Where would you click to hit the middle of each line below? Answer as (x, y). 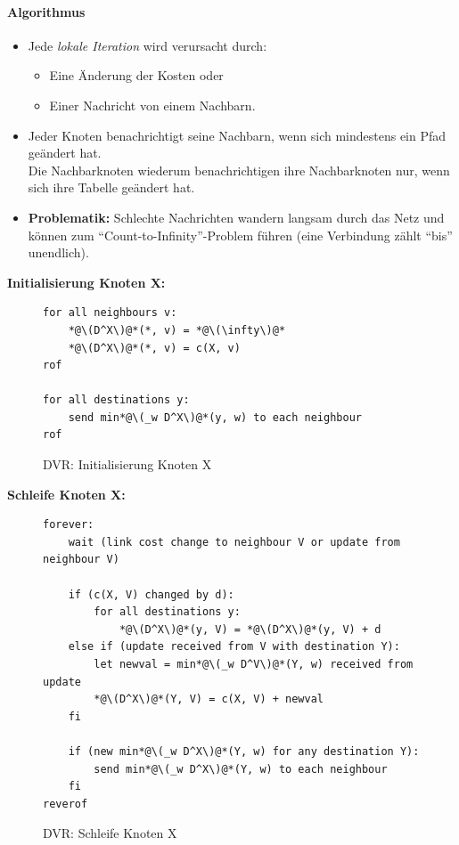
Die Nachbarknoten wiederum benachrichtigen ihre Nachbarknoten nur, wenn (239, 170)
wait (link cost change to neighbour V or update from (234, 542)
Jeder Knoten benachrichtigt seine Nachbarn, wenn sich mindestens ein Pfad (237, 135)
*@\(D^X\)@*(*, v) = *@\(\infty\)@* (177, 330)
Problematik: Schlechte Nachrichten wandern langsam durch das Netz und (236, 217)
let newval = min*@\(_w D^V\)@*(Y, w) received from (254, 665)
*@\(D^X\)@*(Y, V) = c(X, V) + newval (209, 699)
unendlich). (58, 252)
